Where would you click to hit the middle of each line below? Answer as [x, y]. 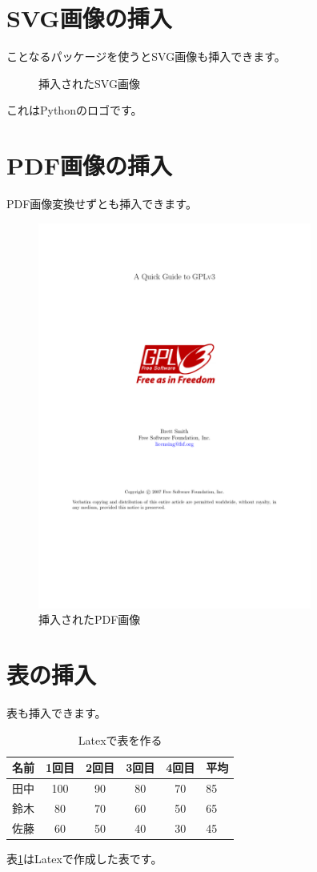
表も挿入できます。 [56, 713]
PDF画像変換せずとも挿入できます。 [102, 204]
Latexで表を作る [120, 739]
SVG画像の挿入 [89, 18]
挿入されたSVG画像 [89, 83]
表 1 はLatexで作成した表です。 [84, 858]
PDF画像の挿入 [89, 165]
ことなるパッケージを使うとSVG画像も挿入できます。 [146, 56]
